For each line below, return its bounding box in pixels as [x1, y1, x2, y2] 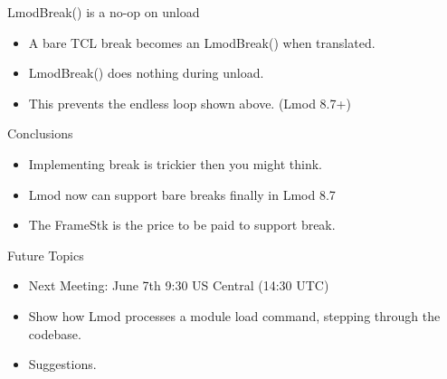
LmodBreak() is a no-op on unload [7, 3, 200, 21]
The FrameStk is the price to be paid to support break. [28, 215, 336, 234]
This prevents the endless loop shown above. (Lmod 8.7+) [28, 93, 351, 112]
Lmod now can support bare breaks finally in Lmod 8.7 [28, 185, 336, 204]
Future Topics [7, 245, 84, 264]
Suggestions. [28, 355, 97, 374]
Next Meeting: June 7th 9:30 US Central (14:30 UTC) [28, 276, 329, 295]
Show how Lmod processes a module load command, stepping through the [28, 306, 441, 325]
